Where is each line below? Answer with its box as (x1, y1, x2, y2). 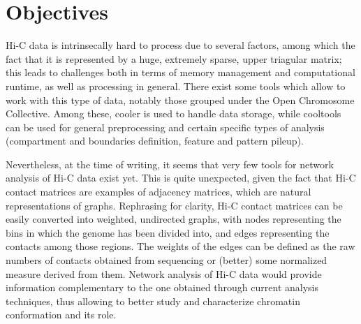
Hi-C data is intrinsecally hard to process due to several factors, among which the (6, 38, 355, 52)
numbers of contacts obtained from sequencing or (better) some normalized (6, 253, 327, 267)
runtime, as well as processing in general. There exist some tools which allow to (6, 78, 346, 93)
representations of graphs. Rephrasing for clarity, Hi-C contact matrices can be (6, 198, 343, 212)
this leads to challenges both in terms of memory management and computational (6, 65, 355, 80)
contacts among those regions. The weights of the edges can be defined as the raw (6, 239, 355, 253)
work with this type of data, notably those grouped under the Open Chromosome (6, 92, 355, 107)
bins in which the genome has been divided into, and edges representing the (6, 225, 330, 240)
